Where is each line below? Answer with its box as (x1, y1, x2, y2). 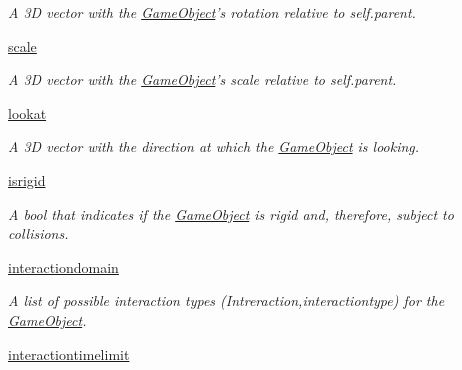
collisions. (8, 223, 69, 244)
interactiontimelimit (8, 343, 130, 364)
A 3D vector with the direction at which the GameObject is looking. (8, 136, 420, 157)
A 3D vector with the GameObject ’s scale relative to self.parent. (8, 69, 397, 90)
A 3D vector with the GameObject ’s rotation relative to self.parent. (8, 2, 416, 22)
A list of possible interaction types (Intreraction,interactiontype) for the (8, 290, 445, 311)
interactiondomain (8, 256, 119, 277)
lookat (8, 102, 47, 123)
